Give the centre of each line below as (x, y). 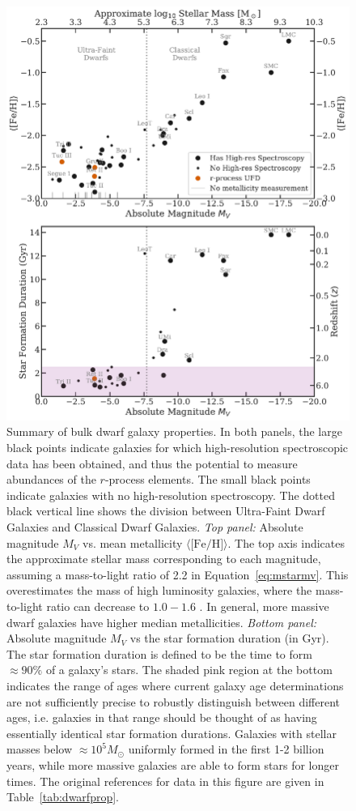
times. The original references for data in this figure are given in (165, 781)
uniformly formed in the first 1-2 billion (226, 749)
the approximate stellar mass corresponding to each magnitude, (164, 559)
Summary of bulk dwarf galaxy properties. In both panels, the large (174, 431)
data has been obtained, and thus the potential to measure (152, 463)
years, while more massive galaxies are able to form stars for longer (173, 764)
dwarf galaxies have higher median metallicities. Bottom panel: (162, 622)
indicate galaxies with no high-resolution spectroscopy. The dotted (171, 495)
